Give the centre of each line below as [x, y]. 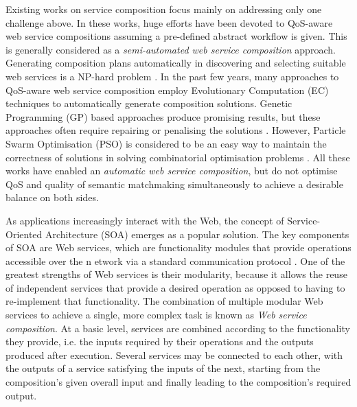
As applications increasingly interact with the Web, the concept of [145, 220]
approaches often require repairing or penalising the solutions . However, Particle [176, 130]
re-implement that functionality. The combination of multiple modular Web [164, 301]
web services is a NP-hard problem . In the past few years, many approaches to [172, 76]
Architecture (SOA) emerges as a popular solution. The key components [197, 234]
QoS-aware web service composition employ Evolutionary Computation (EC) [167, 90]
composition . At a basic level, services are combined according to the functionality [178, 328]
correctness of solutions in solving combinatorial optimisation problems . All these [178, 157]
